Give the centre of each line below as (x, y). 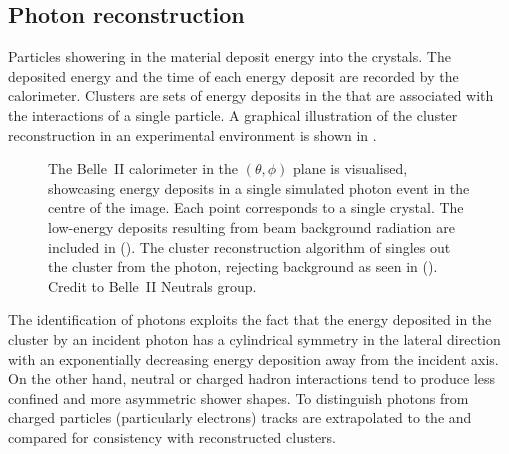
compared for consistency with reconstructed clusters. (172, 436)
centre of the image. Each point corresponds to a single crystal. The (256, 207)
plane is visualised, (350, 168)
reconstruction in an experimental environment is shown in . (192, 134)
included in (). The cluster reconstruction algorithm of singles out (249, 246)
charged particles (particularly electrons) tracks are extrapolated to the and (240, 417)
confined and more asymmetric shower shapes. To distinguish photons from (238, 397)
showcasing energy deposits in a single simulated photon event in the (259, 187)
